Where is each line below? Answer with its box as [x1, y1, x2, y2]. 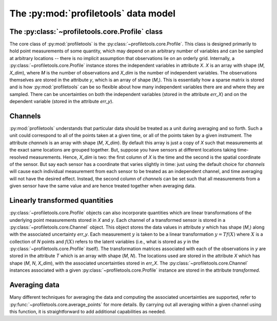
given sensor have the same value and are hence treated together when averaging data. [9, 183, 196, 189]
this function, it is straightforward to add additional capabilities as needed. [9, 308, 166, 314]
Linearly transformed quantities [9, 196, 113, 205]
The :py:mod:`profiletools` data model [9, 8, 176, 19]
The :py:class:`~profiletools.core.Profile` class [9, 27, 163, 36]
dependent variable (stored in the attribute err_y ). [9, 98, 114, 105]
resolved [9, 154, 28, 160]
